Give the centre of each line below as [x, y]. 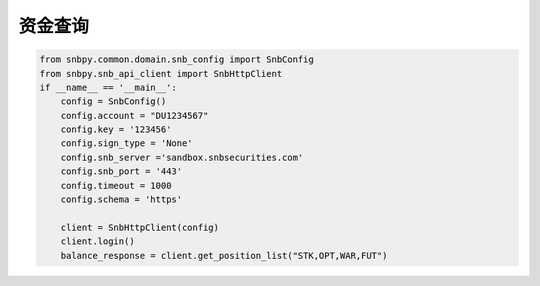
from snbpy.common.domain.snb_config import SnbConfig [176, 59]
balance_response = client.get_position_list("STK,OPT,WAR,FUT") [224, 255]
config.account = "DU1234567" [134, 115]
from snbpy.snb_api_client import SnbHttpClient [161, 73]
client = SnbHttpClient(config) [140, 227]
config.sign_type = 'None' [127, 143]
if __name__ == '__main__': [108, 87]
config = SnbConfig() [113, 101]
